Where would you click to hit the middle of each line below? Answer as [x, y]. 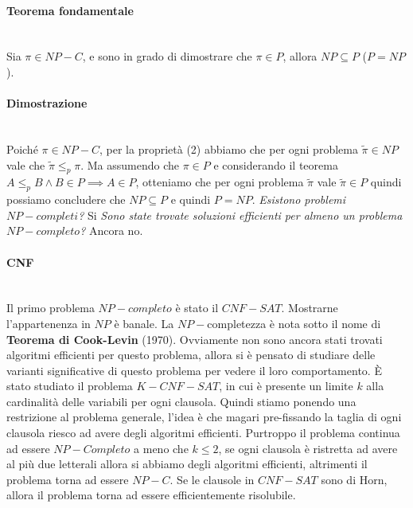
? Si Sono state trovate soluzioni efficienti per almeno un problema [240, 215]
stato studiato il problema [70, 386]
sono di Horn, [354, 479]
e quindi [191, 199]
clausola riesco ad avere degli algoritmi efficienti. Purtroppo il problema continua [203, 433]
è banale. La [144, 323]
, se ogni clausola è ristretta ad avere [308, 448]
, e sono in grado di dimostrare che [167, 56]
